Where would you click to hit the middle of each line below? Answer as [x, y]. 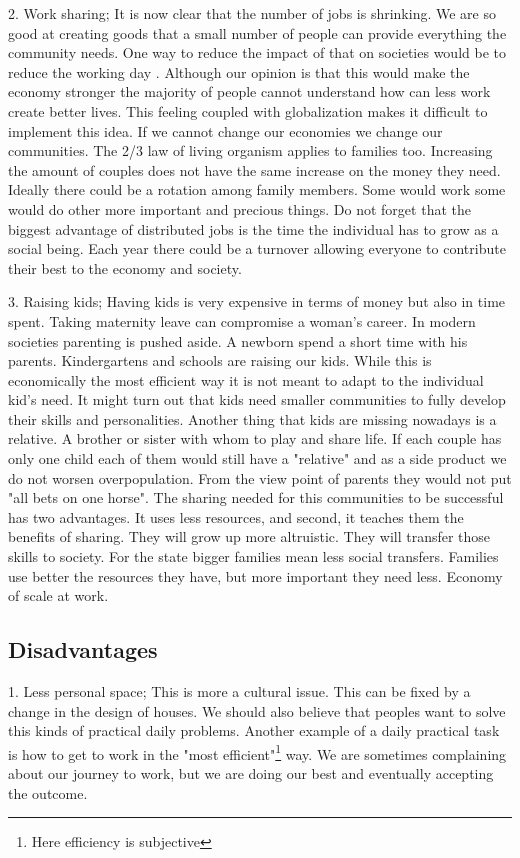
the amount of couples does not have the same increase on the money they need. [254, 169]
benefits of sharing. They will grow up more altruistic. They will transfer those [249, 536]
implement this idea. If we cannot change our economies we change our [225, 130]
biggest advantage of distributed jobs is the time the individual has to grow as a [253, 228]
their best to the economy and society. [125, 267]
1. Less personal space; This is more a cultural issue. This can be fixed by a [239, 691]
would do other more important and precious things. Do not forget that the [239, 208]
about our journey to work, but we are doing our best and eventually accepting [251, 773]
